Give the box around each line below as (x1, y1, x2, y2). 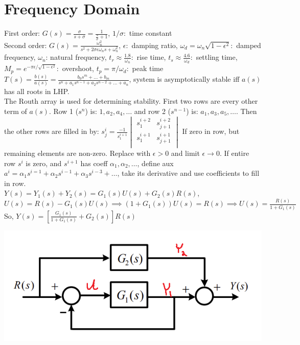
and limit (171, 148, 200, 158)
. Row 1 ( (49, 105, 79, 116)
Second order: (4, 39, 47, 50)
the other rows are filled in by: (4, 126, 99, 136)
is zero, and (26, 157, 62, 168)
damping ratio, (131, 39, 178, 50)
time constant (129, 28, 172, 38)
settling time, (196, 52, 238, 62)
